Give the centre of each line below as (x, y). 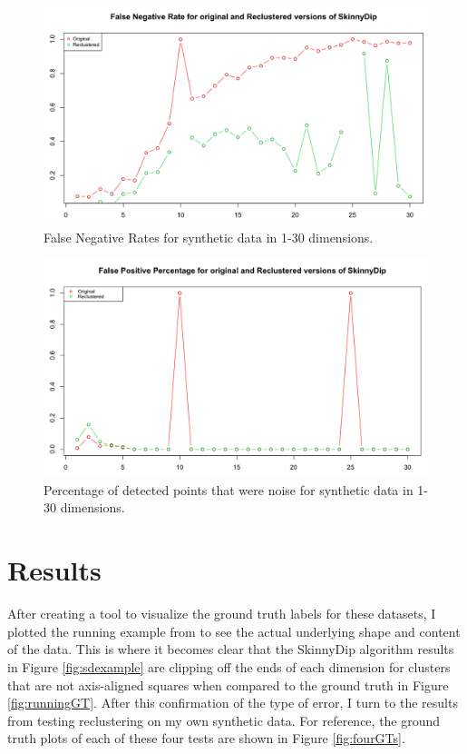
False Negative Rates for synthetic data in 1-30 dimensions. (209, 237)
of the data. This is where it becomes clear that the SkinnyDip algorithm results (231, 649)
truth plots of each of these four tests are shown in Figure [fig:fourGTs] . (206, 738)
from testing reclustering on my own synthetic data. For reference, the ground (224, 720)
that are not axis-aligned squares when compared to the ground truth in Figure (228, 685)
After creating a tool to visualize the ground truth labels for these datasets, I (222, 614)
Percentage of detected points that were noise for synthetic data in (229, 489)
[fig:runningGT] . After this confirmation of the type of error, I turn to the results (233, 703)
